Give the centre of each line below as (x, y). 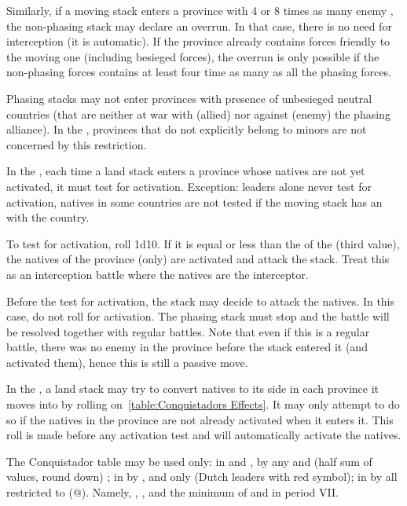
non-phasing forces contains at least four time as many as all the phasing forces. (199, 72)
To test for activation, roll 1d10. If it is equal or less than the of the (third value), (203, 243)
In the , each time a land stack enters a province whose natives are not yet (186, 171)
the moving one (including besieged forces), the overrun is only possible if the (193, 56)
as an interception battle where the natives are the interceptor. (158, 274)
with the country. (48, 217)
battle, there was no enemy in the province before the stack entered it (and (187, 347)
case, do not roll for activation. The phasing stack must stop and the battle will (198, 316)
